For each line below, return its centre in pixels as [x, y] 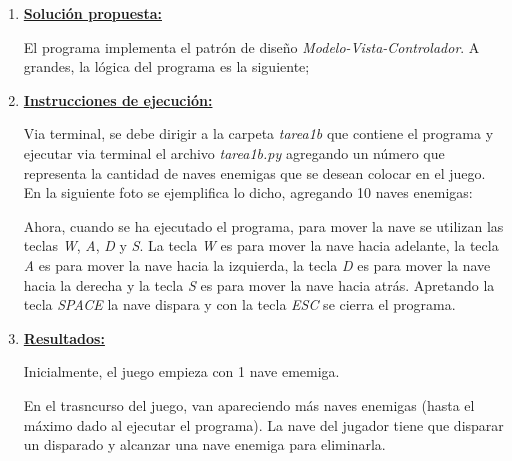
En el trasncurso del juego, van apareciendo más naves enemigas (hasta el [249, 404]
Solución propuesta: [92, 13]
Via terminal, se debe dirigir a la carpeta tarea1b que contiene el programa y [258, 133]
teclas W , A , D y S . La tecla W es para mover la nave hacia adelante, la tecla [261, 245]
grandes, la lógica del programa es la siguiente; [166, 66]
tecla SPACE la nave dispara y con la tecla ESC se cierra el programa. [239, 304]
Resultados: [64, 337]
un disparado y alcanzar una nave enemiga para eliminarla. [204, 444]
